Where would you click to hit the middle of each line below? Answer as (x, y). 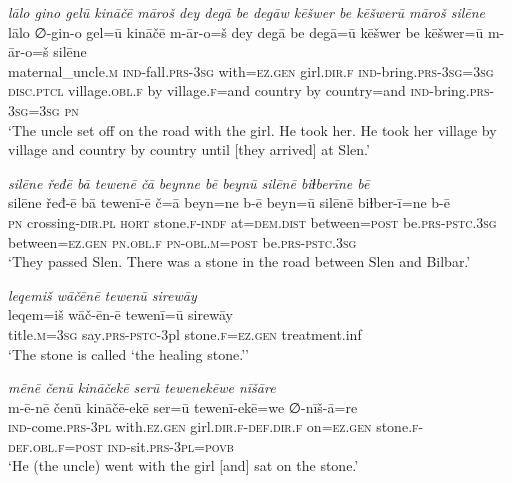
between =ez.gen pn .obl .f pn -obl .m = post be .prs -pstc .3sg (182, 241)
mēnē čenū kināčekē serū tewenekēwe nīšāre (142, 387)
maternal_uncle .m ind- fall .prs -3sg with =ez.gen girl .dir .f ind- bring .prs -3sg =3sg (251, 70)
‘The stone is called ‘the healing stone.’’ (128, 353)
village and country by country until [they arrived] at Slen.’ (189, 149)
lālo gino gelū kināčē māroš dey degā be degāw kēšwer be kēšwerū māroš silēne (247, 12)
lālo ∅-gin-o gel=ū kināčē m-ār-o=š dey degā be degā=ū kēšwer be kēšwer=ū (246, 31)
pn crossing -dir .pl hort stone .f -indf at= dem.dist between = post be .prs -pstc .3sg (252, 221)
